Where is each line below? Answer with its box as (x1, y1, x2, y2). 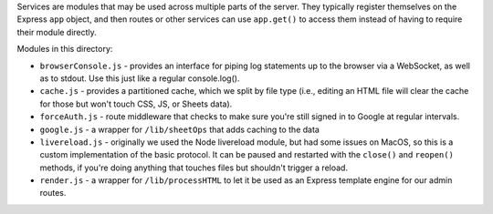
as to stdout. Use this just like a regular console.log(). (39, 73, 240, 84)
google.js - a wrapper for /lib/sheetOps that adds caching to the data (39, 124, 320, 135)
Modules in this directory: (16, 44, 113, 55)
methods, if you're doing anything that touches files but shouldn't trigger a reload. (39, 162, 349, 173)
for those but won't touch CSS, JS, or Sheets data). (39, 98, 233, 109)
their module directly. (16, 26, 98, 37)
